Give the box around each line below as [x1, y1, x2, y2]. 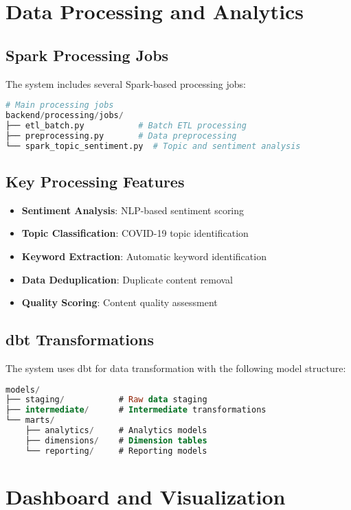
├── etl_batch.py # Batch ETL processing [5, 120, 247, 130]
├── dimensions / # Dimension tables [25, 435, 207, 445]
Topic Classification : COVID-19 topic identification [21, 226, 249, 240]
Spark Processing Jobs [5, 44, 169, 65]
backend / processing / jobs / [5, 111, 124, 121]
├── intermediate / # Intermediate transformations [5, 405, 267, 415]
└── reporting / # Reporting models [25, 445, 207, 456]
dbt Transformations [5, 329, 155, 350]
